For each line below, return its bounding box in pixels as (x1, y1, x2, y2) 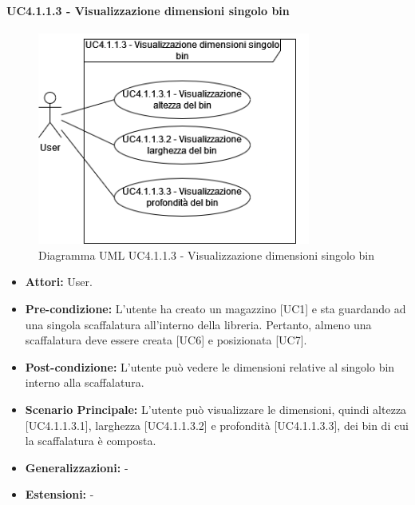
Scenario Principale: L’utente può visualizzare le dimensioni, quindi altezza (25, 400, 407, 417)
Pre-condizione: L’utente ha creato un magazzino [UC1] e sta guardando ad (25, 300, 406, 316)
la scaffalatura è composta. (25, 432, 156, 449)
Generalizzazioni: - (25, 459, 128, 475)
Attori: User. (25, 273, 93, 290)
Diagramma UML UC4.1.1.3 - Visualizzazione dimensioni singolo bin (38, 246, 375, 263)
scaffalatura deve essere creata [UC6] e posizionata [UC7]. (25, 332, 307, 348)
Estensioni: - (25, 486, 94, 503)
